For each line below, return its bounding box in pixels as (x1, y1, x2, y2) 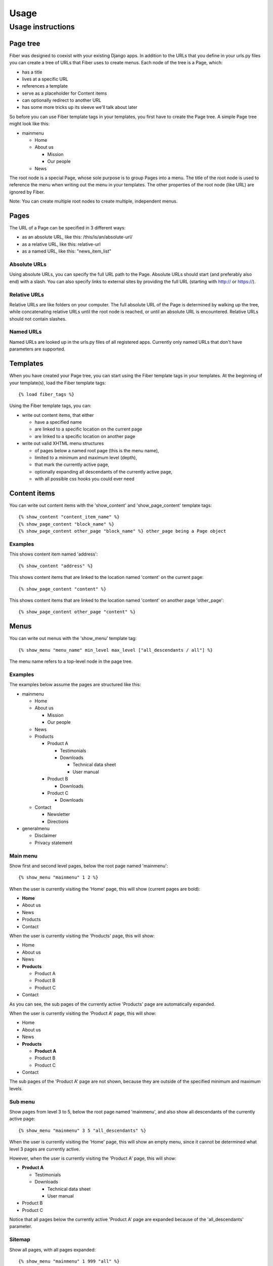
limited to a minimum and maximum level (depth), (34, 455, 138, 461)
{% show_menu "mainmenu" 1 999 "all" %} (18, 1258, 120, 1264)
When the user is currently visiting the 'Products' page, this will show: (9, 933, 155, 939)
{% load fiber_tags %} (18, 391, 75, 397)
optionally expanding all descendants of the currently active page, (34, 468, 173, 474)
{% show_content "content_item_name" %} (18, 514, 120, 520)
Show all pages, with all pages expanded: (9, 1246, 96, 1253)
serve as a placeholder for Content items (22, 90, 107, 96)
